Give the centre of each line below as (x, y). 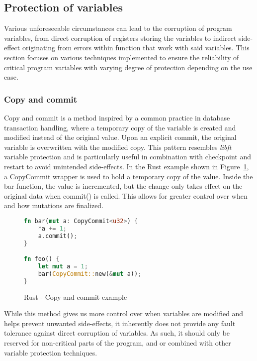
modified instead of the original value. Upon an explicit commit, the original (120, 137)
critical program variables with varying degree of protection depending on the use (128, 67)
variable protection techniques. (51, 352)
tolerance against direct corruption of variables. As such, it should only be (117, 333)
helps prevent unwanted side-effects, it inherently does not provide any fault (120, 323)
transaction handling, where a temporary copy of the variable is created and (120, 127)
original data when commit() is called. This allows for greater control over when (126, 195)
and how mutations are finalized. (54, 205)
